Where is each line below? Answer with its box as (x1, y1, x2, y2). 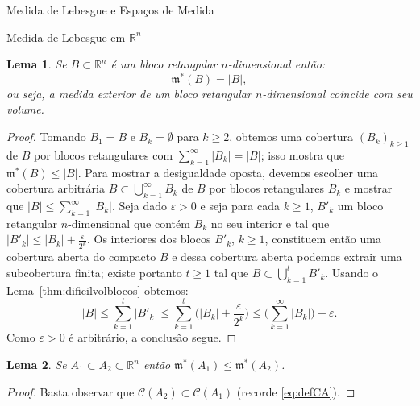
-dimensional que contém (68, 214, 190, 231)
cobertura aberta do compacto (6, 248, 156, 265)
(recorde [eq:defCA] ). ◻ (236, 383, 356, 400)
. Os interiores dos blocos (86, 230, 211, 247)
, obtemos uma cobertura (229, 128, 354, 145)
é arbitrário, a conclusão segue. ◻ (69, 329, 237, 346)
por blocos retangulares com (33, 146, 173, 163)
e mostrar (344, 180, 393, 197)
